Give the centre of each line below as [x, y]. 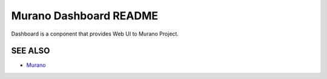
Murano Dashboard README [85, 16]
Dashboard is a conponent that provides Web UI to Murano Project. [95, 34]
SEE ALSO [31, 51]
